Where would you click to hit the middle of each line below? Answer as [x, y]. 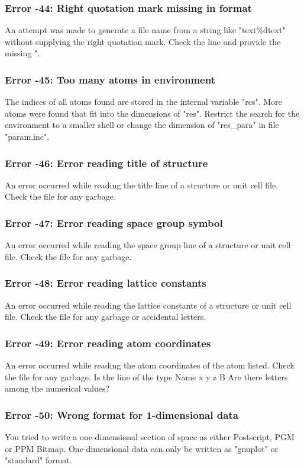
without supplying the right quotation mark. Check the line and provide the [143, 41]
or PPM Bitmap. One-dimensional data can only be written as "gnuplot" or [142, 448]
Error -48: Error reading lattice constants [106, 283]
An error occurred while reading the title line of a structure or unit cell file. [142, 185]
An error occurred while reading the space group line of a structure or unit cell [148, 245]
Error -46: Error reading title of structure [106, 163]
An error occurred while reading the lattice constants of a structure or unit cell [148, 305]
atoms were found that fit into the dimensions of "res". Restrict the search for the [152, 113]
